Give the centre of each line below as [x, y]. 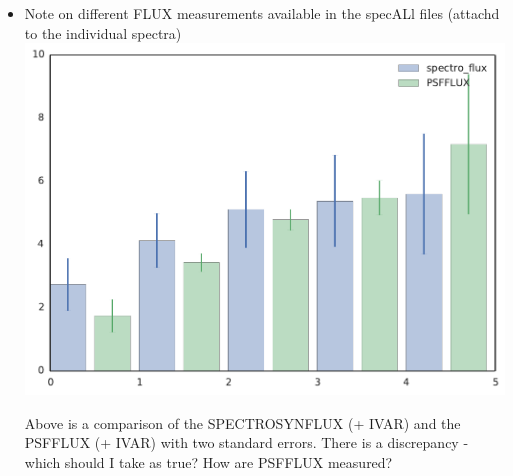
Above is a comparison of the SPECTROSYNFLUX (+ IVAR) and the [242, 422]
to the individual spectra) [103, 32]
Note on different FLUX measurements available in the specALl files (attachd [262, 13]
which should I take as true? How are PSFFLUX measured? [208, 461]
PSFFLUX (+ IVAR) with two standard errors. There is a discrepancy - [246, 442]
